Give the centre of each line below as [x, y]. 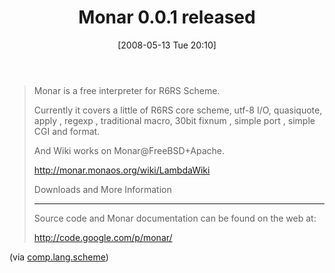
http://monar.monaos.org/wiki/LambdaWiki [122, 170]
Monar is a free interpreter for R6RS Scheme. [127, 90]
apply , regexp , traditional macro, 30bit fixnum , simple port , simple [174, 120]
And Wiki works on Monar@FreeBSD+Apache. [129, 150]
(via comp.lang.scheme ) [59, 257]
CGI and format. [67, 131]
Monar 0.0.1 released [167, 17]
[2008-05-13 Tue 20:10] [167, 45]
